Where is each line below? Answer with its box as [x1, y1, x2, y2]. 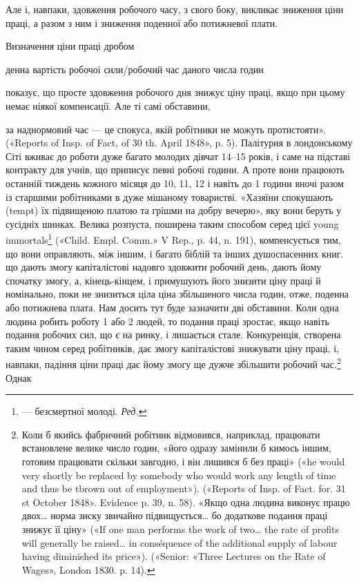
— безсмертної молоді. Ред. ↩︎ [21, 404, 147, 418]
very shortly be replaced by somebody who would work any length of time [21, 467, 336, 482]
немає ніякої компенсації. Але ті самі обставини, [6, 98, 211, 113]
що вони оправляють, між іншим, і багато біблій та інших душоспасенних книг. [6, 246, 344, 260]
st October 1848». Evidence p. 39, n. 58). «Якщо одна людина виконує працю [21, 494, 350, 509]
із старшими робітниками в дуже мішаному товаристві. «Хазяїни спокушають [6, 189, 333, 204]
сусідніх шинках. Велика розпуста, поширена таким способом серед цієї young [6, 216, 339, 231]
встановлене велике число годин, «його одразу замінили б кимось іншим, [21, 440, 331, 455]
